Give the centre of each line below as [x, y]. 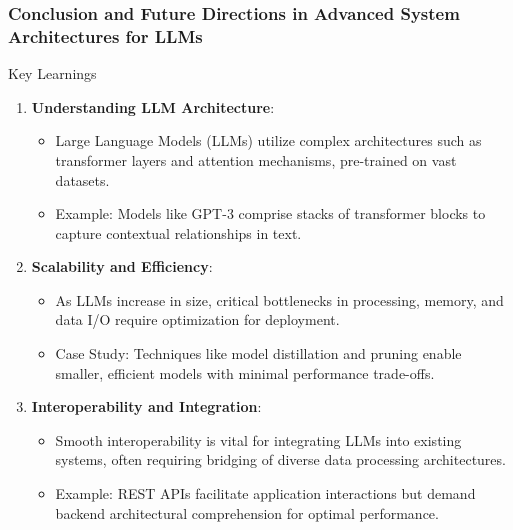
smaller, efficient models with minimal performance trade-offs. [245, 372]
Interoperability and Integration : [146, 406]
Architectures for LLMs [105, 35]
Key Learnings [52, 73]
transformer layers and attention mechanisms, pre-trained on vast [256, 159]
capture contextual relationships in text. [178, 232]
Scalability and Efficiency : [122, 266]
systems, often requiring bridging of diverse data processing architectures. [280, 459]
